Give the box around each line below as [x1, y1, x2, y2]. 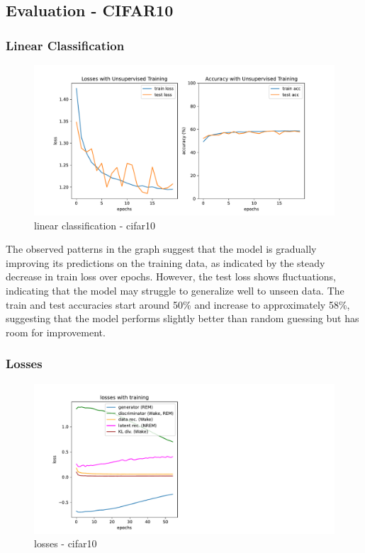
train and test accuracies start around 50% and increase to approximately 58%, [6, 297, 350, 312]
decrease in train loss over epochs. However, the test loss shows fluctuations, [6, 269, 336, 284]
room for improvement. [6, 324, 106, 339]
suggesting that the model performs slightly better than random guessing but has [6, 311, 359, 326]
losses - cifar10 [34, 536, 97, 551]
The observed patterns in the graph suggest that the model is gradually [6, 241, 317, 256]
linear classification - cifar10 [34, 217, 155, 232]
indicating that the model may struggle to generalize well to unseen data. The [6, 283, 344, 297]
